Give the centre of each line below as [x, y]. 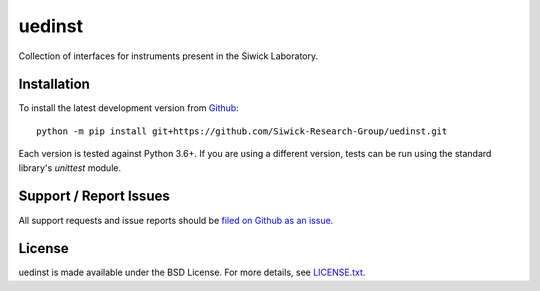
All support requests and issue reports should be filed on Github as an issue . [176, 220]
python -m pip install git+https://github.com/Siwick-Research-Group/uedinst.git [242, 131]
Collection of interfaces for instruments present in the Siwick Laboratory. [168, 56]
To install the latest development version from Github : [128, 108]
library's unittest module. [70, 167]
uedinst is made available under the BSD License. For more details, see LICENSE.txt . [192, 272]
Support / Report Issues [94, 196]
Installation [54, 84]
